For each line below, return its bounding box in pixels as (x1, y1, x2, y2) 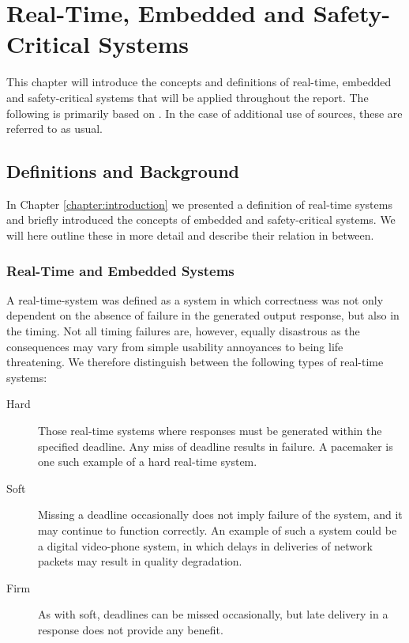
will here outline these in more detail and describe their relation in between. (6, 227, 374, 244)
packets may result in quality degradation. (38, 553, 242, 569)
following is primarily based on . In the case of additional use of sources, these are (6, 104, 403, 121)
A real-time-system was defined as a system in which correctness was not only (6, 291, 384, 308)
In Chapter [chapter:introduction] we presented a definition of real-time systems (6, 195, 392, 212)
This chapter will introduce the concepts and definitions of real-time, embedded (6, 74, 392, 90)
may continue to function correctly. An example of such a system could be (38, 522, 397, 539)
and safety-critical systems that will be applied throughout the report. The (6, 89, 369, 105)
